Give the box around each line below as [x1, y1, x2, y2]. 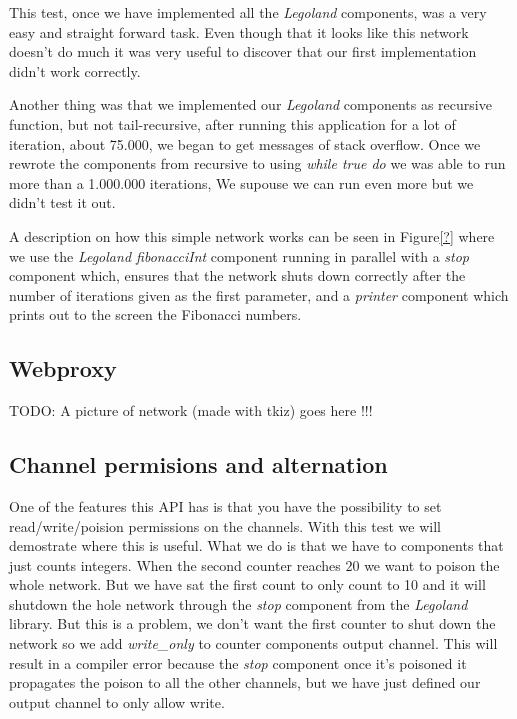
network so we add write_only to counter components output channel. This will [9, 633, 498, 654]
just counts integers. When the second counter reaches [9, 554, 341, 575]
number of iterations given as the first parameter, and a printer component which [9, 284, 509, 305]
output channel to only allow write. [9, 691, 225, 712]
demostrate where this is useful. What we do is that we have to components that [9, 535, 504, 556]
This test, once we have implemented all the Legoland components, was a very [9, 2, 487, 22]
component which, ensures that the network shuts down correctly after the [9, 265, 466, 286]
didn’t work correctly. [9, 60, 141, 81]
